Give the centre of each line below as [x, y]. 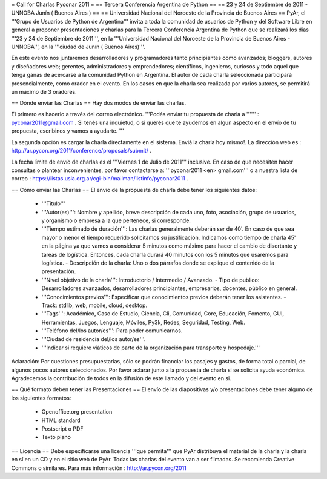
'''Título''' [54, 203]
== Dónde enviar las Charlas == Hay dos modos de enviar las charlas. [99, 103]
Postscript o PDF [63, 428]
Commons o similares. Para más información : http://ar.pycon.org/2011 [99, 468]
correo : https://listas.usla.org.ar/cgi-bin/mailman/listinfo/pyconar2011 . [100, 179]
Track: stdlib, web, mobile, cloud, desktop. [94, 305]
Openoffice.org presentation [77, 412]
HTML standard [61, 420]
